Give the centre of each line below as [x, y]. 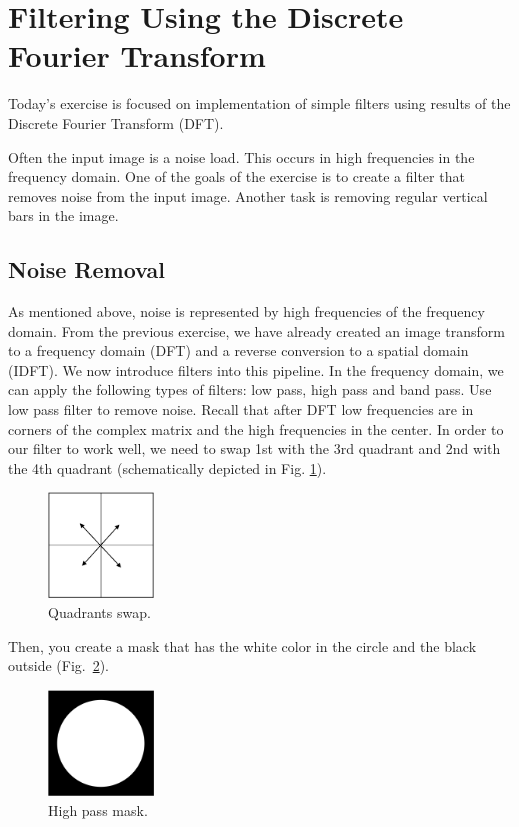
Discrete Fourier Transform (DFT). [116, 122]
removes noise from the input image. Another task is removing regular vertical [248, 195]
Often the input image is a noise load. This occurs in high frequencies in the [241, 156]
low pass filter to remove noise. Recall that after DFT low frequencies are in [241, 409]
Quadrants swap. [99, 612]
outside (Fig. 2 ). [59, 665]
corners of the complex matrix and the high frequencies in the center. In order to [256, 428]
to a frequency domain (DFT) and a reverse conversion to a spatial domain [238, 350]
